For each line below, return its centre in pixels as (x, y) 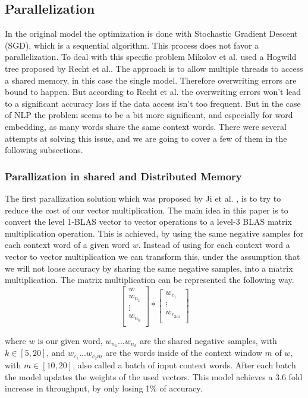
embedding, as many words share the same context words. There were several (146, 126)
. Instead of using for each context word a (214, 245)
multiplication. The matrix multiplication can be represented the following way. (150, 280)
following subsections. (44, 150)
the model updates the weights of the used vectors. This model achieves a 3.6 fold (154, 376)
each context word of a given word (67, 245)
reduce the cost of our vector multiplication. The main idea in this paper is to (147, 210)
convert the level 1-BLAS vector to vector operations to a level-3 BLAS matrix (148, 222)
